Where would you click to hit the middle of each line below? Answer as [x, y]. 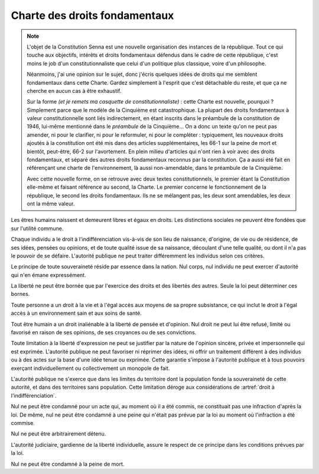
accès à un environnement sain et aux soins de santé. [76, 313]
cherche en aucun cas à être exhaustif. [74, 91]
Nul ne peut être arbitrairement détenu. [58, 434]
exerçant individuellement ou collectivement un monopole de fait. [90, 368]
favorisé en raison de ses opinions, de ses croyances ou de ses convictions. [104, 333]
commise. [23, 423]
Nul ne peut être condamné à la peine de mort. [68, 464]
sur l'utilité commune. [37, 228]
